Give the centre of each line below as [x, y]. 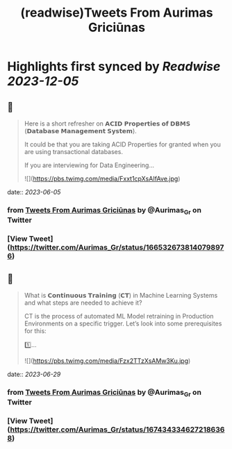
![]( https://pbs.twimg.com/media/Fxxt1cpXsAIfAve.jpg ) [102, 179]
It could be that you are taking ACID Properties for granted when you [122, 144]
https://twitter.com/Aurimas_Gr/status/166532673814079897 [117, 248]
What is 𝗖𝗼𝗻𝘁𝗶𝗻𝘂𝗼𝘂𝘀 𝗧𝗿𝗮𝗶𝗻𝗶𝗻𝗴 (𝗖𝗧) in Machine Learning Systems [121, 295]
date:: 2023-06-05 [34, 192]
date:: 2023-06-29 [34, 374]
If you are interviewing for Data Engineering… [89, 165]
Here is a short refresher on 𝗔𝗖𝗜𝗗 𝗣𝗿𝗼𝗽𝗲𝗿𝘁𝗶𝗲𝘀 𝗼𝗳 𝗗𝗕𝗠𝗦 [107, 124]
